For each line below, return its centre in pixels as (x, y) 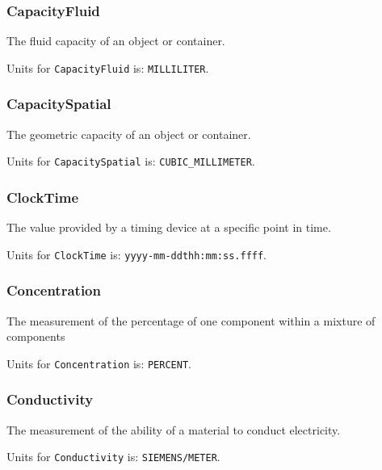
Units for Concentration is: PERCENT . (99, 363)
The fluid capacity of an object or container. (116, 41)
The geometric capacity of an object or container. (129, 134)
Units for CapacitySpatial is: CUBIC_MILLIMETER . (131, 161)
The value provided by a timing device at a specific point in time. (169, 227)
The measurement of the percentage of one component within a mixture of (191, 320)
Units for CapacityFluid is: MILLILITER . (108, 67)
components (36, 336)
